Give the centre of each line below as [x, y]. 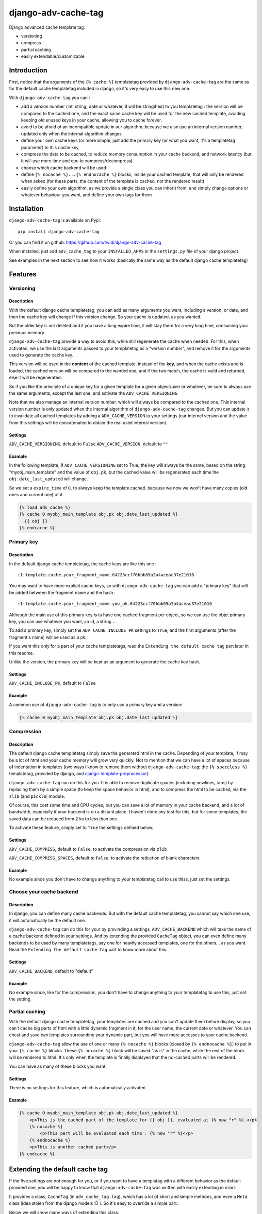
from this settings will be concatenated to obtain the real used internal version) [88, 422]
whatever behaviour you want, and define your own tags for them [87, 195]
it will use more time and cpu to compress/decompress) [77, 161]
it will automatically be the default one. [48, 920]
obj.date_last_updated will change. [49, 479]
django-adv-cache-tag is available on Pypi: [55, 220]
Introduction [28, 70]
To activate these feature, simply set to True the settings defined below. [81, 827]
